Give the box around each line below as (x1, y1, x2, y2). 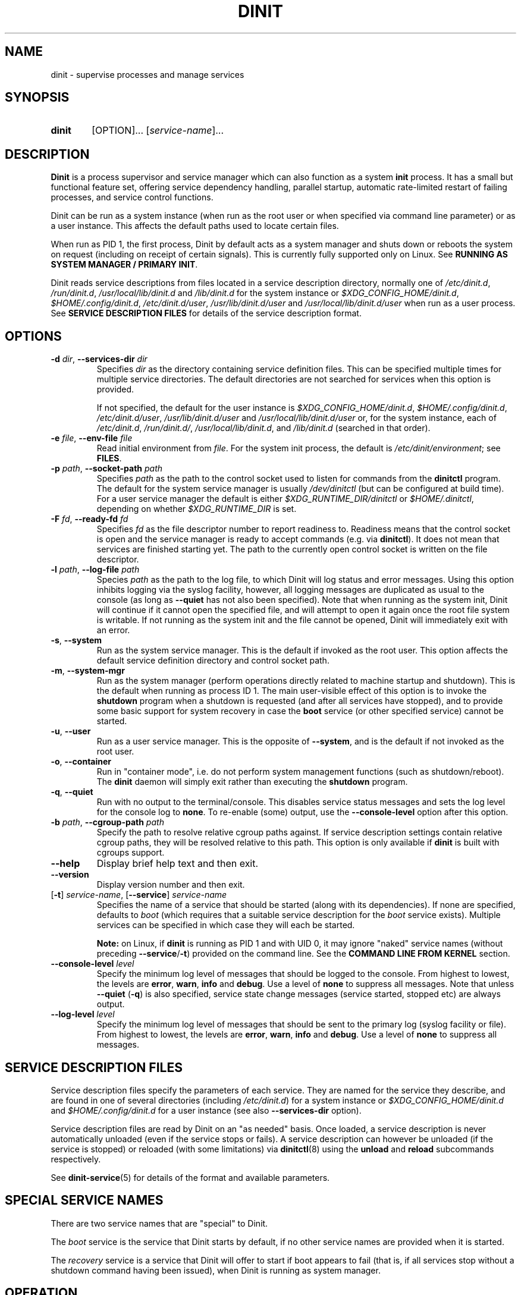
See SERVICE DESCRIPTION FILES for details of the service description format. (51, 308, 362, 319)
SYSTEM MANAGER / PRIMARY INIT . (51, 259, 198, 270)
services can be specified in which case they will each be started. (96, 920, 355, 931)
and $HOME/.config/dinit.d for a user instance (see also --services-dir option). (51, 1105, 362, 1115)
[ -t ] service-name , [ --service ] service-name (51, 889, 227, 900)
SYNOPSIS (5, 90, 70, 105)
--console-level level (51, 958, 134, 969)
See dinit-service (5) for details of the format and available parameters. (51, 1172, 330, 1183)
